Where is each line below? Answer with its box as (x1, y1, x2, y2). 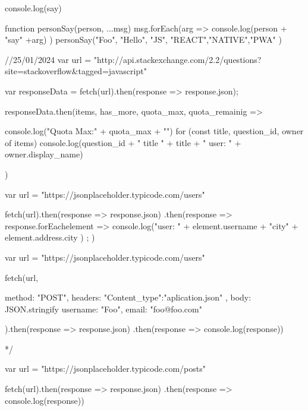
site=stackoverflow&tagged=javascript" (5, 65, 147, 77)
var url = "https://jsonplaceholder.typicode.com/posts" (5, 362, 206, 375)
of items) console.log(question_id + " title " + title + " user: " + (5, 136, 241, 148)
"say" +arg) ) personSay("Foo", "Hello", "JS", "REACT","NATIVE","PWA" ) (5, 33, 282, 46)
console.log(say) (5, 2, 62, 14)
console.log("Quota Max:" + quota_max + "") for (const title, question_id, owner (5, 125, 304, 137)
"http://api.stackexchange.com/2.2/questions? (93, 53, 262, 65)
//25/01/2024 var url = (5, 53, 92, 65)
